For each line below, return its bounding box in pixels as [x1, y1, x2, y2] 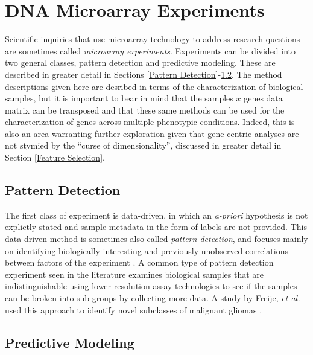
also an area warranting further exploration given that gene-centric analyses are [5, 127, 299, 139]
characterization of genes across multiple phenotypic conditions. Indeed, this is [5, 115, 295, 128]
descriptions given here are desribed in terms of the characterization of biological [5, 80, 303, 92]
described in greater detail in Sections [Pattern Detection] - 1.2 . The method [5, 68, 282, 80]
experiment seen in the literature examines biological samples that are [5, 267, 264, 280]
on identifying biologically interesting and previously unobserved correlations [5, 244, 288, 257]
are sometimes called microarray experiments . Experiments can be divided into [5, 44, 296, 57]
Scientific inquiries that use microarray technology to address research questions [5, 33, 300, 45]
